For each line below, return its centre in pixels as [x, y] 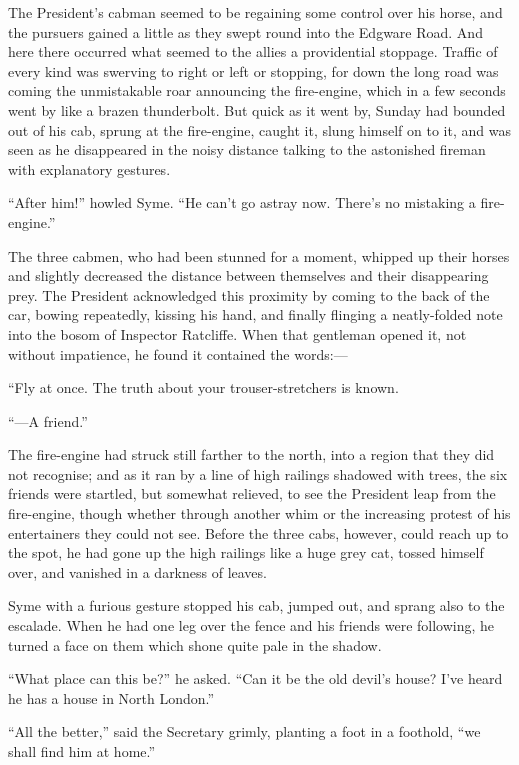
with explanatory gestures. [89, 168]
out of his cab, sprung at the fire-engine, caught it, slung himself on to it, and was [259, 129]
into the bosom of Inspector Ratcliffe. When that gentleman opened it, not [237, 333]
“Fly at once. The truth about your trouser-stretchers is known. [203, 387]
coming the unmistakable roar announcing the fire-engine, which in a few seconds [257, 90]
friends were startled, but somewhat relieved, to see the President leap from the [252, 493]
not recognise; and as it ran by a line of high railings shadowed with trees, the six [258, 473]
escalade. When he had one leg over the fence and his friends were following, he [251, 625]
